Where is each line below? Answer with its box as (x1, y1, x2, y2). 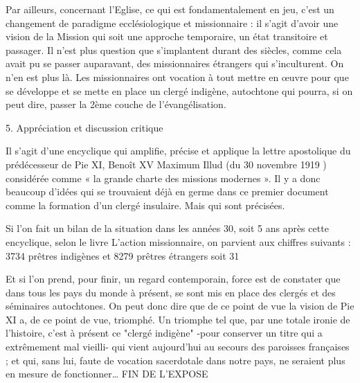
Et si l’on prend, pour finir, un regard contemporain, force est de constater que (6, 271, 341, 286)
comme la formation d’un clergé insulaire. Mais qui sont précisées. (6, 197, 285, 212)
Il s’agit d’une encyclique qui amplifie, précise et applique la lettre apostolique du (6, 143, 351, 158)
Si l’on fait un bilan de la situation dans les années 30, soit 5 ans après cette (6, 221, 329, 235)
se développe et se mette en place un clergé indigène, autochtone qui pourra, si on (6, 83, 353, 98)
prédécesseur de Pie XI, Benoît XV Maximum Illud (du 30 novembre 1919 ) (6, 157, 327, 171)
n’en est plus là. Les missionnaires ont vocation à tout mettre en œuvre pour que (6, 69, 349, 84)
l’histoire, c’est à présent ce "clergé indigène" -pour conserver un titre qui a (6, 326, 323, 340)
